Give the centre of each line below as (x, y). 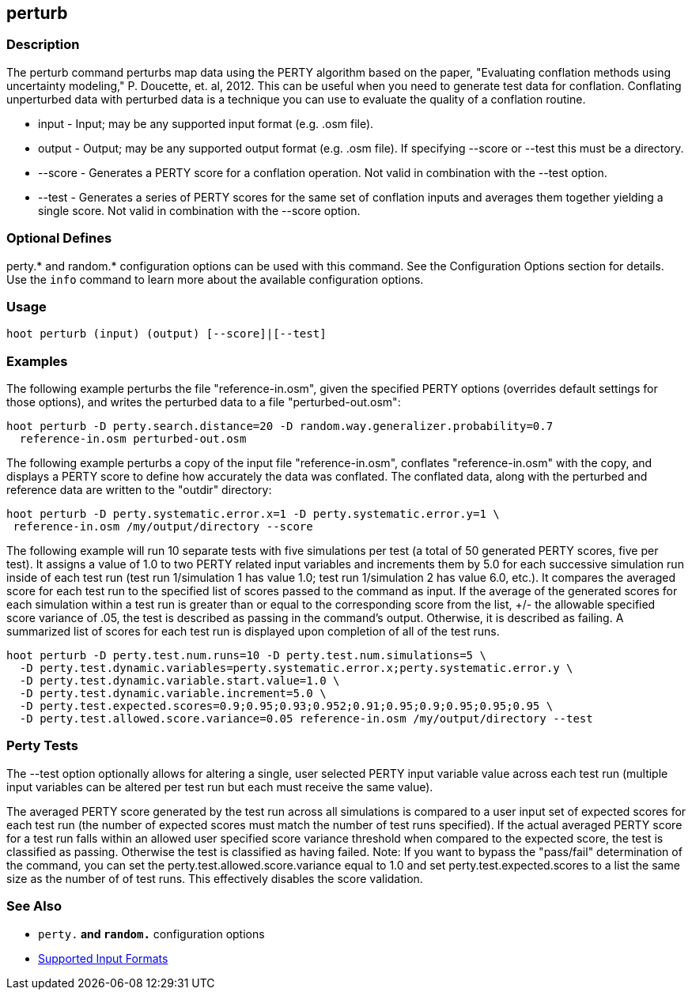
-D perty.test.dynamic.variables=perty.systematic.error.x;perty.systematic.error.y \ (296, 668)
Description (43, 45)
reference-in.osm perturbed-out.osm (133, 439)
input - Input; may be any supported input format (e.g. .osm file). (206, 123)
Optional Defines (59, 238)
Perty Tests (42, 746)
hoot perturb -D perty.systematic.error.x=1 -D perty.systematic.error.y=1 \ (253, 514)
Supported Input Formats (103, 958)
